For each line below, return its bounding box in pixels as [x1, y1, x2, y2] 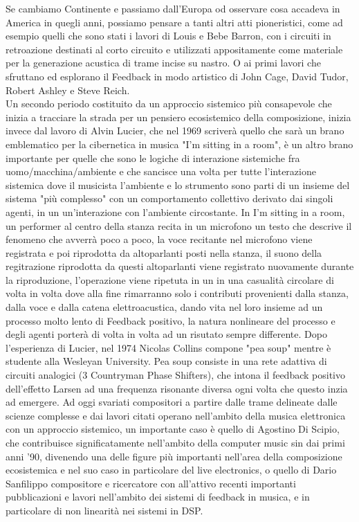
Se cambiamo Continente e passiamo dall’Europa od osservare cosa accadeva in [6, 1, 340, 15]
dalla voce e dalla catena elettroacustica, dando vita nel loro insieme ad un [6, 300, 323, 314]
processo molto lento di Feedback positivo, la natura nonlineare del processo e [6, 313, 335, 327]
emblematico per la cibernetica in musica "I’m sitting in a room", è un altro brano [6, 136, 353, 151]
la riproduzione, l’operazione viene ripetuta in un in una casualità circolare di [6, 272, 334, 287]
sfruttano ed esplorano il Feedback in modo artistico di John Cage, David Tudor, [6, 69, 349, 83]
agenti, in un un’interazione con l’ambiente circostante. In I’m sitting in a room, [6, 204, 345, 219]
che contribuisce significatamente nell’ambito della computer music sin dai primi [6, 435, 345, 449]
